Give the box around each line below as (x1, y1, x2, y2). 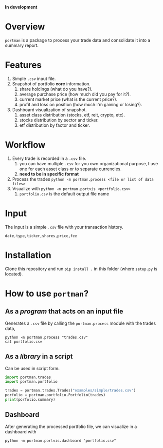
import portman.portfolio (5, 379, 57, 384)
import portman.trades (5, 375, 51, 380)
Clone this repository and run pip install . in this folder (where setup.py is (5, 266, 158, 272)
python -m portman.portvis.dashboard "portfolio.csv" (5, 438, 117, 443)
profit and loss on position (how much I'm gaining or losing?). (19, 101, 143, 107)
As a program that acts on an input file (5, 307, 124, 316)
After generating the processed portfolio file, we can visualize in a (5, 424, 137, 429)
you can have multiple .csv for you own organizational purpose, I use (19, 160, 158, 166)
